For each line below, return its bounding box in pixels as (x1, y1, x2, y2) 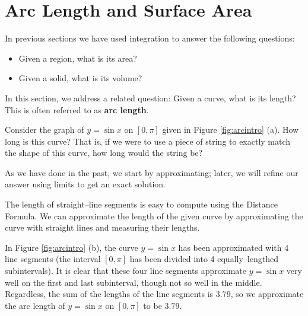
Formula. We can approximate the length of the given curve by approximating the (5, 209, 303, 222)
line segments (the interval (5, 253, 101, 265)
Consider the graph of (5, 123, 84, 136)
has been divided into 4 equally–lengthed (129, 253, 278, 265)
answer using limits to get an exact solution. (5, 178, 166, 190)
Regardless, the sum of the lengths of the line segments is (5, 288, 214, 300)
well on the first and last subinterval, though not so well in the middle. (5, 276, 262, 288)
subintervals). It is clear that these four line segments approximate (5, 264, 246, 277)
